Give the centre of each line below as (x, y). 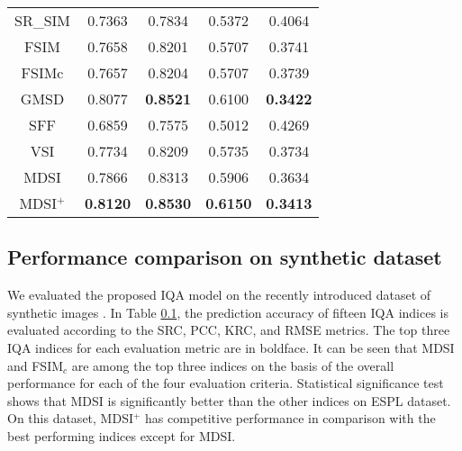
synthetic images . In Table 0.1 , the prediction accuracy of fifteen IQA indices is (228, 312)
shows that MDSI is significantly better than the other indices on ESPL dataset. (229, 400)
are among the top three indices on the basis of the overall (233, 365)
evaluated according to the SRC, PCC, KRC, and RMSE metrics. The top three (229, 330)
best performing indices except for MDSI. (122, 435)
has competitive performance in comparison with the (290, 418)
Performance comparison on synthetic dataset (225, 257)
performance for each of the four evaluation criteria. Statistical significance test (226, 383)
